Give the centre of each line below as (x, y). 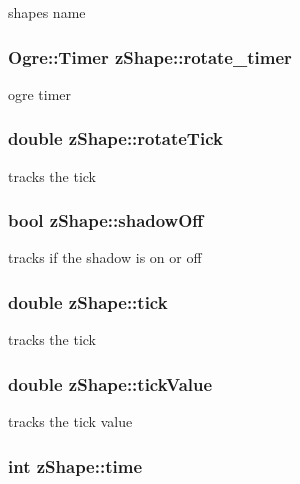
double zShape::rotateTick (115, 138)
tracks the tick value (70, 421)
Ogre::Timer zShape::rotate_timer (150, 56)
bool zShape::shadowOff (106, 220)
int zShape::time (75, 465)
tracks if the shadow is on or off (105, 257)
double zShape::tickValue (110, 383)
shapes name (47, 12)
